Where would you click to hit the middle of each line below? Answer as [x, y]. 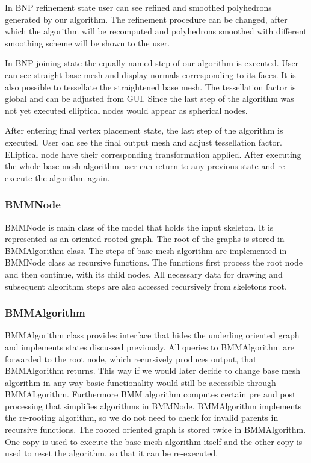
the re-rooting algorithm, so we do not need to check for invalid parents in [142, 418]
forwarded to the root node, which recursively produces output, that [131, 359]
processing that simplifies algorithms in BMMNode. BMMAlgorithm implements [153, 406]
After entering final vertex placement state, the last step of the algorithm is [144, 130]
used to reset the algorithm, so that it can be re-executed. [112, 453]
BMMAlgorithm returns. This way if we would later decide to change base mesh [153, 371]
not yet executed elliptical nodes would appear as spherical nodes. [126, 110]
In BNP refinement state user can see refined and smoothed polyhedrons [138, 7]
